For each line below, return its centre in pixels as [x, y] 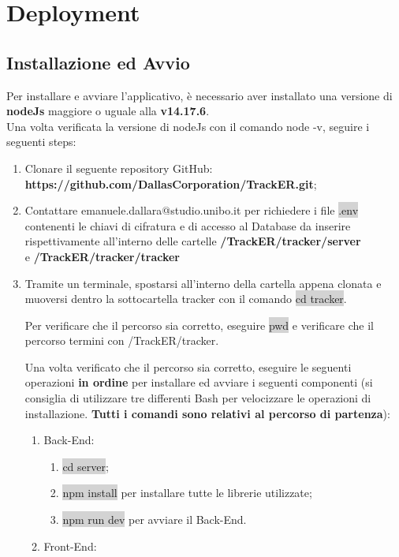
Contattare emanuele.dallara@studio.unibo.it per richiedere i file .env [192, 210]
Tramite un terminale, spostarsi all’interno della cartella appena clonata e [203, 283]
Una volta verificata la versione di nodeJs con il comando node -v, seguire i [188, 126]
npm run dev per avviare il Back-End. [155, 520]
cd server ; [86, 466]
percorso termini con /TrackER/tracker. [122, 340]
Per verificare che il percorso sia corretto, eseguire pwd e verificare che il [199, 325]
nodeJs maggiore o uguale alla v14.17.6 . [108, 111]
